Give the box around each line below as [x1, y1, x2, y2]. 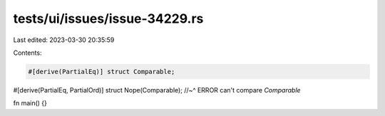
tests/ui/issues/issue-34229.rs [13, 11, 204, 26]
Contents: [13, 48, 42, 57]
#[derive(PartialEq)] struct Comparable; [28, 68, 175, 75]
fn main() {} [13, 99, 48, 107]
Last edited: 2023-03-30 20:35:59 [13, 36, 115, 44]
